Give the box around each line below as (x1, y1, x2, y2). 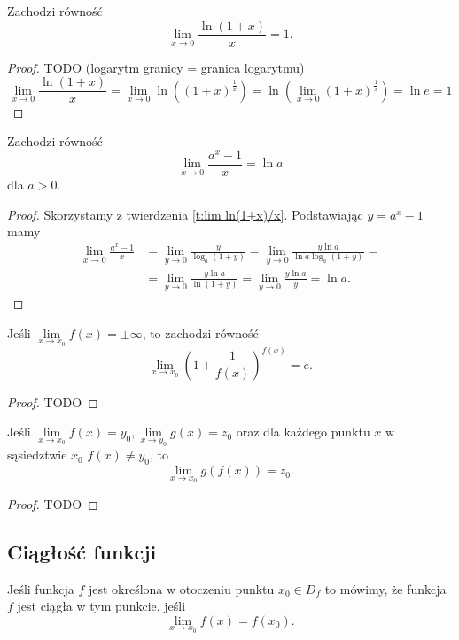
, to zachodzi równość (142, 323, 259, 342)
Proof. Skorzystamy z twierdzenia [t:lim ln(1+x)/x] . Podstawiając (7, 204, 363, 223)
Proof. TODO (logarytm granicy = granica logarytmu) (7, 58, 305, 76)
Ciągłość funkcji (7, 537, 157, 565)
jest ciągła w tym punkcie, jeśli (17, 597, 186, 615)
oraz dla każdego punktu (236, 422, 370, 441)
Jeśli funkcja (7, 579, 74, 598)
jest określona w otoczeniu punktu (88, 579, 275, 598)
